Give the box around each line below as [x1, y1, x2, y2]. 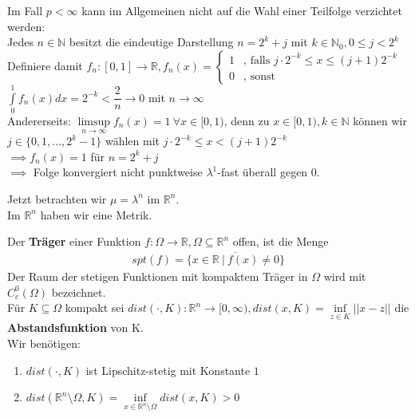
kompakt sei [65, 299, 125, 316]
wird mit [323, 267, 366, 284]
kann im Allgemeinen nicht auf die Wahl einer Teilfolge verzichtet [81, 2, 402, 18]
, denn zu [223, 112, 270, 128]
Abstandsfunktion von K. [7, 319, 144, 336]
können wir [353, 112, 407, 128]
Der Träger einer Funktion [7, 233, 141, 250]
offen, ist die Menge [232, 233, 329, 250]
